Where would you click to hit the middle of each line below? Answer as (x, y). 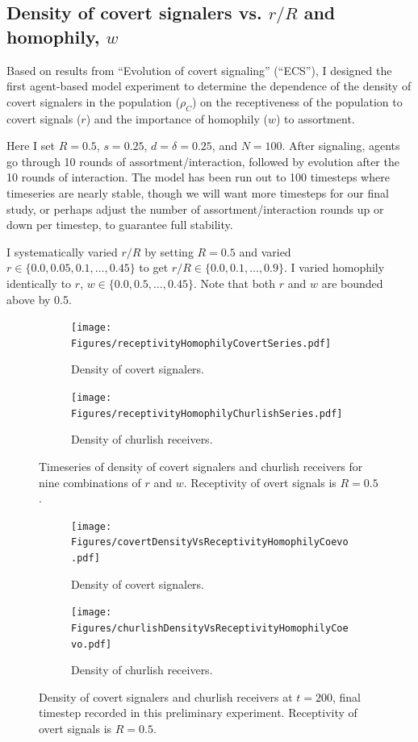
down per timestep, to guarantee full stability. (120, 225)
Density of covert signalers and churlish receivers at (166, 696)
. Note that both (234, 283)
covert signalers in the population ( (93, 101)
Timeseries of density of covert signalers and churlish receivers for (201, 466)
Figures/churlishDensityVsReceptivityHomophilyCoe (210, 628)
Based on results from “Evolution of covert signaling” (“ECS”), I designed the (199, 70)
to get (154, 267)
